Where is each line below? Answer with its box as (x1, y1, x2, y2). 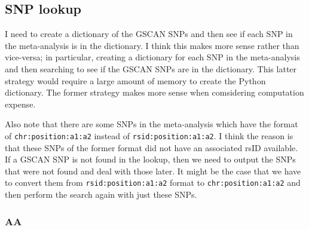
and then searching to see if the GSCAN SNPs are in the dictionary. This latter (5, 62, 297, 75)
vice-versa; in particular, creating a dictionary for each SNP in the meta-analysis (5, 51, 300, 63)
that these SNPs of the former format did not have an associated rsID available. (5, 141, 298, 154)
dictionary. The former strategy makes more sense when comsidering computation (5, 86, 304, 99)
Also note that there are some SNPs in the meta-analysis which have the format (5, 118, 298, 130)
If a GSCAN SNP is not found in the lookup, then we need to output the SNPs (5, 153, 296, 165)
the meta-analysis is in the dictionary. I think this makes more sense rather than (5, 39, 299, 51)
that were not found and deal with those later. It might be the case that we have (5, 164, 301, 177)
